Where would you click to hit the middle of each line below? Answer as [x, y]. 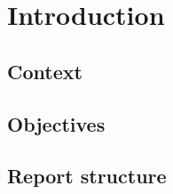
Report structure [87, 176]
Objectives [56, 123]
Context [45, 71]
